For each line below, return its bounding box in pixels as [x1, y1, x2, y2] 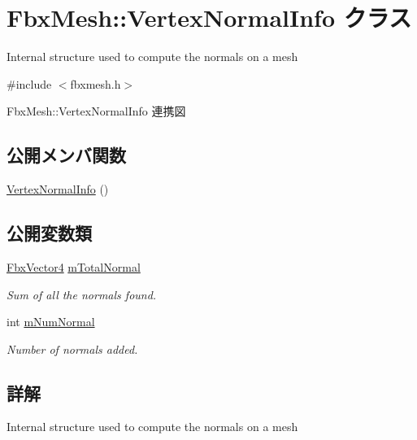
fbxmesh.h [70, 75, 121, 92]
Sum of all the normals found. [7, 285, 157, 303]
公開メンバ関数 [7, 142, 126, 168]
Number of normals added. [7, 340, 138, 357]
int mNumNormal [7, 313, 95, 330]
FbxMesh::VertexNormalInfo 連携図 [7, 102, 186, 120]
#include [7, 75, 52, 92]
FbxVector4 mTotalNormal [7, 258, 141, 275]
